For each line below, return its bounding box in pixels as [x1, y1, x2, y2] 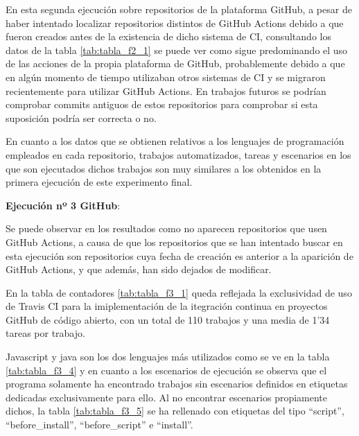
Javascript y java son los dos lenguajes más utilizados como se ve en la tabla [6, 349, 330, 364]
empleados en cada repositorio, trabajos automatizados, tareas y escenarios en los [6, 147, 351, 162]
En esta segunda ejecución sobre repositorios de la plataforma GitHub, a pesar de [6, 2, 352, 16]
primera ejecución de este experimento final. [6, 175, 193, 189]
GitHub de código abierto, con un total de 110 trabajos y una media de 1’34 [6, 312, 330, 326]
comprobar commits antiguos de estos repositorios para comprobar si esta [6, 97, 318, 112]
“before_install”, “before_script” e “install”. [6, 417, 193, 432]
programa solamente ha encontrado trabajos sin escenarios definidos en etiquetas [6, 376, 348, 391]
